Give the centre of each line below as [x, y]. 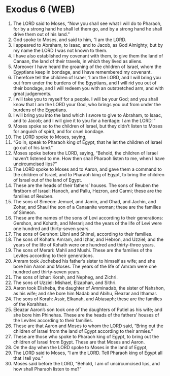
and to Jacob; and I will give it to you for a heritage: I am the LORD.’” [84, 120]
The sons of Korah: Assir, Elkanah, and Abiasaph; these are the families [88, 299]
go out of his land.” [33, 147]
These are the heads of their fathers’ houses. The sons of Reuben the [86, 185]
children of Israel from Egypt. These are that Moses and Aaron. [79, 342]
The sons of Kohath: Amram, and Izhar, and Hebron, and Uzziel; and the [88, 239]
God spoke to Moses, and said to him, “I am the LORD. [70, 40]
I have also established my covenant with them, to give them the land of [88, 56]
